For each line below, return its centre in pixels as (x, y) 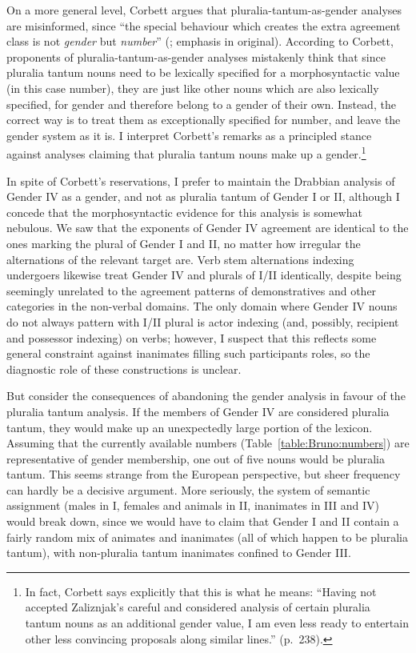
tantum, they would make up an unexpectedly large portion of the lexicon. (190, 427)
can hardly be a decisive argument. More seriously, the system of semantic (188, 489)
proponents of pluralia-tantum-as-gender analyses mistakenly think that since (196, 56)
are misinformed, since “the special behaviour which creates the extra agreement (204, 25)
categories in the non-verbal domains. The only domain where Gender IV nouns (202, 306)
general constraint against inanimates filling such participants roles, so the (188, 353)
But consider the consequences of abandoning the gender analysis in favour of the (206, 396)
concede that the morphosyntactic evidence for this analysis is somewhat (185, 212)
